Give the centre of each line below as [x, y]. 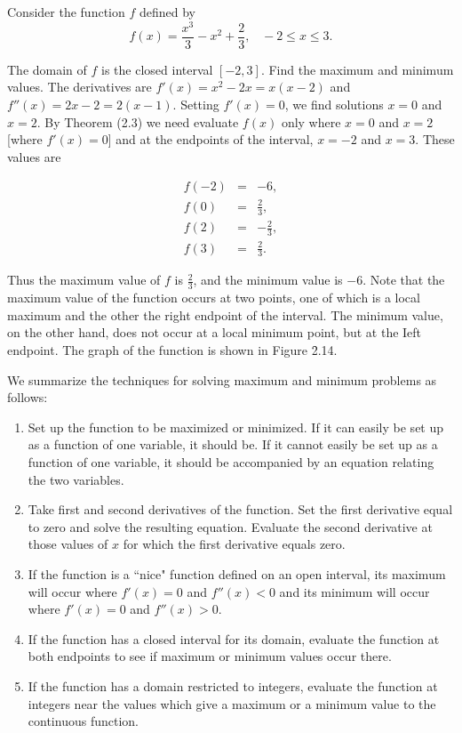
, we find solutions [334, 104]
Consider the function [66, 12]
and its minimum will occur [354, 591]
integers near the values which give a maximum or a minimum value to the [232, 703]
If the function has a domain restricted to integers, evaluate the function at [233, 685]
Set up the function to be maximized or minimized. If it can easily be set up [236, 427]
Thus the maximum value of [84, 280]
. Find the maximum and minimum [357, 69]
